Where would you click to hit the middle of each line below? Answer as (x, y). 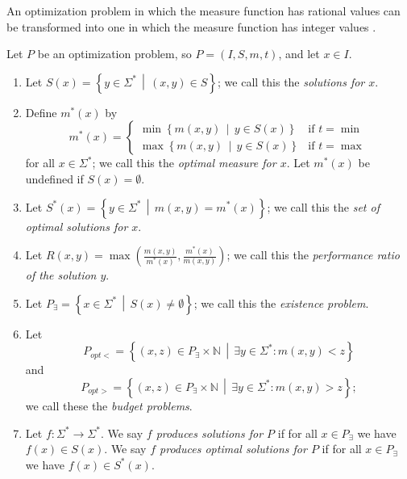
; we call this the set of (323, 206)
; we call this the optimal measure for (184, 163)
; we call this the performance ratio (313, 255)
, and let (299, 54)
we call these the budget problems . (109, 405)
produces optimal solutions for (233, 449)
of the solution (61, 275)
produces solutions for (210, 433)
